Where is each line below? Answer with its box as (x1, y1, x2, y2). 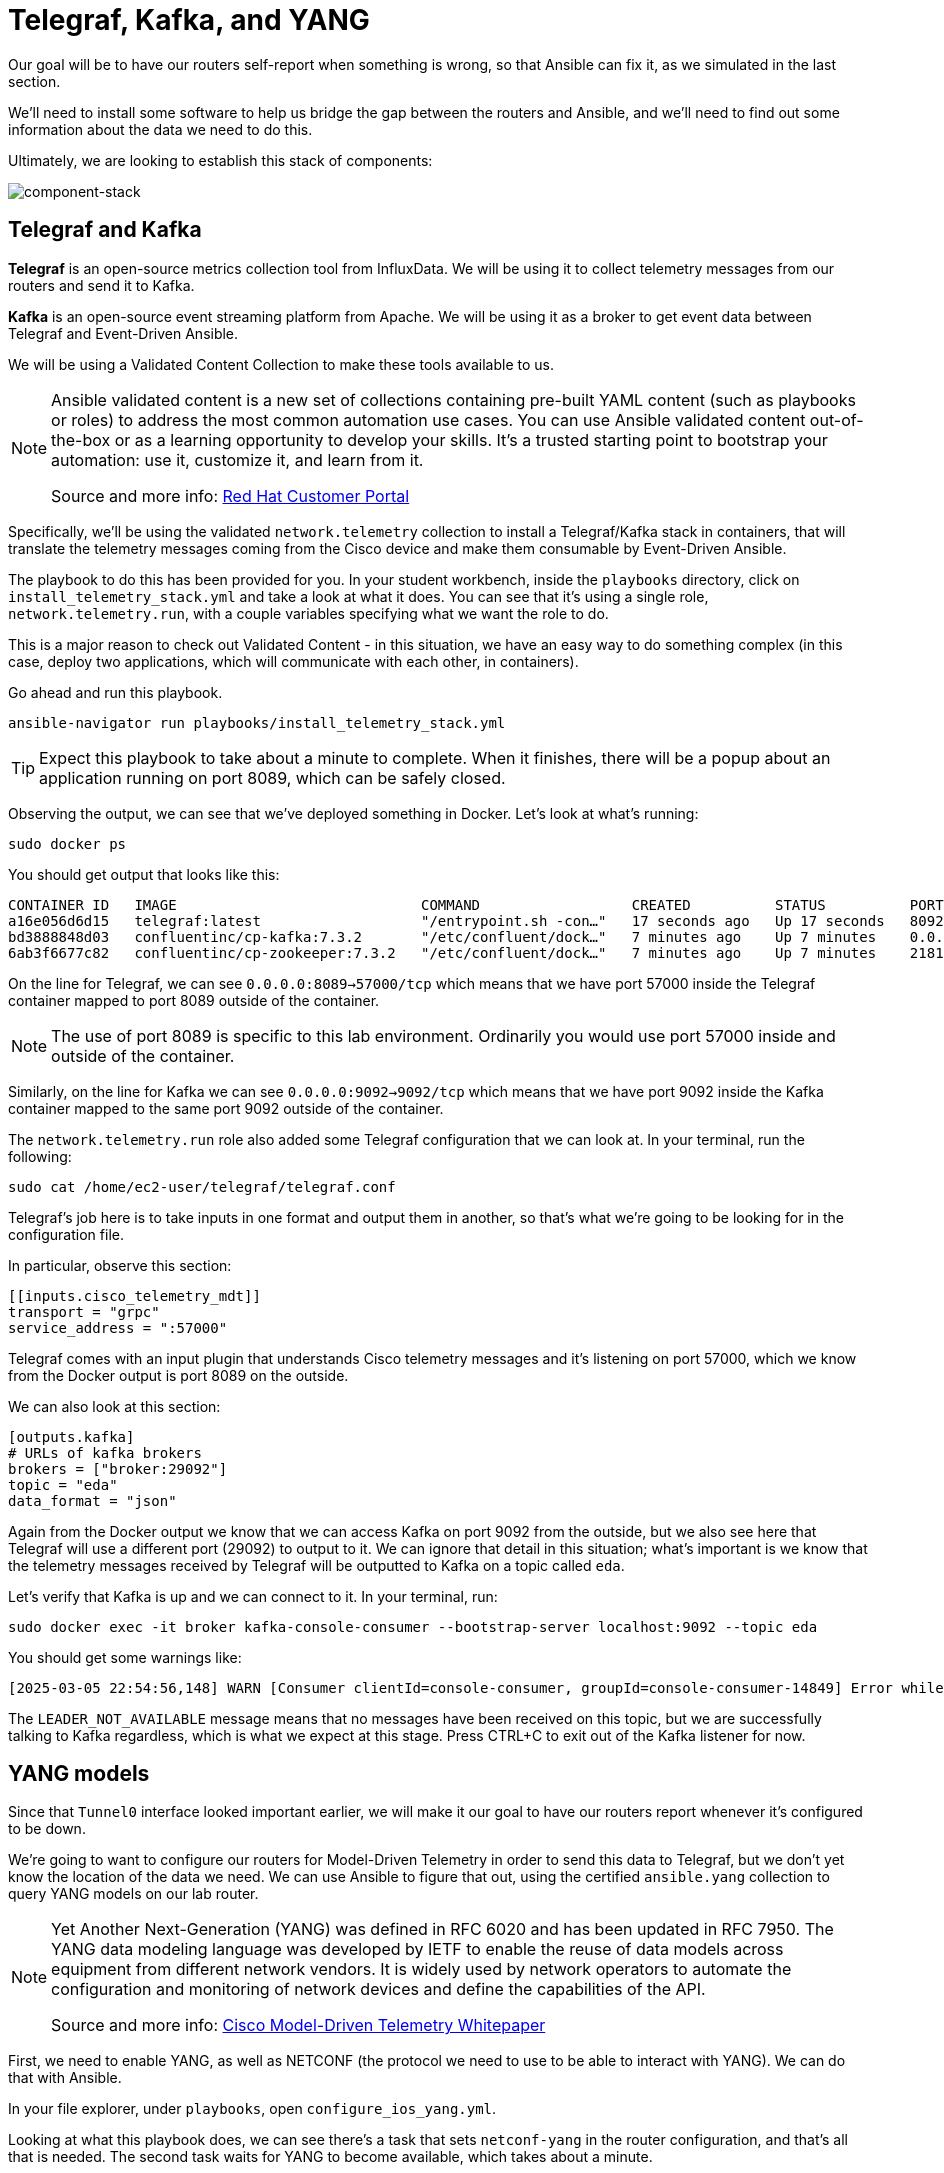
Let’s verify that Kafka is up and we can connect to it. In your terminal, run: (8, 1587, 498, 1605)
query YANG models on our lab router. (8, 1885, 259, 1903)
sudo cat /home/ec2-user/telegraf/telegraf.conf (8, 1178, 396, 1195)
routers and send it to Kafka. (8, 276, 195, 294)
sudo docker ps (8, 835, 127, 852)
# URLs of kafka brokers (8, 1444, 202, 1461)
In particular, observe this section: (8, 1256, 232, 1274)
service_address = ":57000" (8, 1319, 228, 1336)
